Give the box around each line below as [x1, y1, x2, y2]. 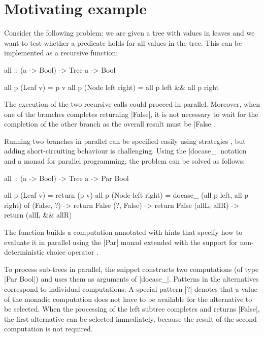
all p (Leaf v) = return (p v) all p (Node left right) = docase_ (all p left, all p [4, 190, 249, 200]
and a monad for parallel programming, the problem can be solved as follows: [4, 156, 245, 166]
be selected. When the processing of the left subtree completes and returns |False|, [4, 303, 260, 314]
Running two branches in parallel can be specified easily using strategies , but [4, 135, 246, 146]
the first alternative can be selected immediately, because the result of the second [4, 313, 257, 324]
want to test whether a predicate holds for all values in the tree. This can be [4, 37, 242, 48]
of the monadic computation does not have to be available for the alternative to [4, 293, 252, 304]
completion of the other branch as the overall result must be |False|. [4, 118, 215, 129]
